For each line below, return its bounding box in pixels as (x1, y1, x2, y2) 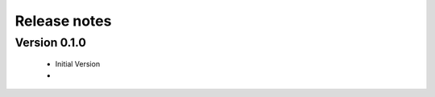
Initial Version (55, 59, 101, 69)
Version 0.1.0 (14, 35, 86, 50)
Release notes (14, 12, 112, 30)
